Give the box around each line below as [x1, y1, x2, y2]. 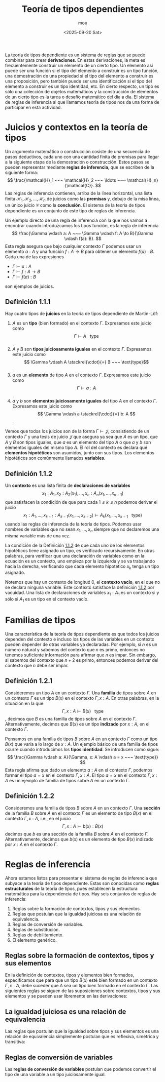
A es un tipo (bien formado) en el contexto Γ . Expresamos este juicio [12, 320, 152, 326]
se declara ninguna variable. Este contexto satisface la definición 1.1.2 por [5, 584, 155, 591]
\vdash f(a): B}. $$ [64, 236, 102, 241]
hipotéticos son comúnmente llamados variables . [5, 455, 106, 461]
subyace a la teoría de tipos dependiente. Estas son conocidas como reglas [5, 880, 159, 886]
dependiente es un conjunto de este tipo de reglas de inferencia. [5, 207, 136, 213]
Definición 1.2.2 [5, 792, 55, 801]
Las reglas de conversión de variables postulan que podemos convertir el [5, 1066, 156, 1072]
